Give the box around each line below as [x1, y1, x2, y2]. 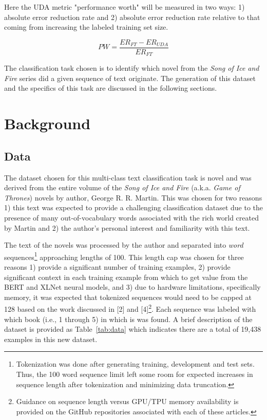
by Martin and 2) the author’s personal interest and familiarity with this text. [4, 222, 250, 233]
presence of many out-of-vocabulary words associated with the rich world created [4, 212, 259, 223]
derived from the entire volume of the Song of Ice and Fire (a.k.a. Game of [4, 182, 240, 193]
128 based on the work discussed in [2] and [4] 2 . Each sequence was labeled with [4, 302, 256, 314]
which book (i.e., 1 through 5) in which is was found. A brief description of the [4, 313, 253, 324]
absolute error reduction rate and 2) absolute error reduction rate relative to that [4, 11, 260, 22]
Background [4, 113, 91, 134]
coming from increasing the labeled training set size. [4, 22, 168, 32]
